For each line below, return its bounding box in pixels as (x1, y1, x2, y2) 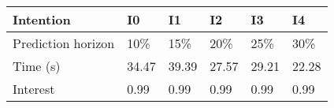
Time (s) (13, 57, 61, 75)
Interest (13, 80, 55, 98)
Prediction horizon (13, 34, 115, 52)
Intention (13, 10, 71, 28)
